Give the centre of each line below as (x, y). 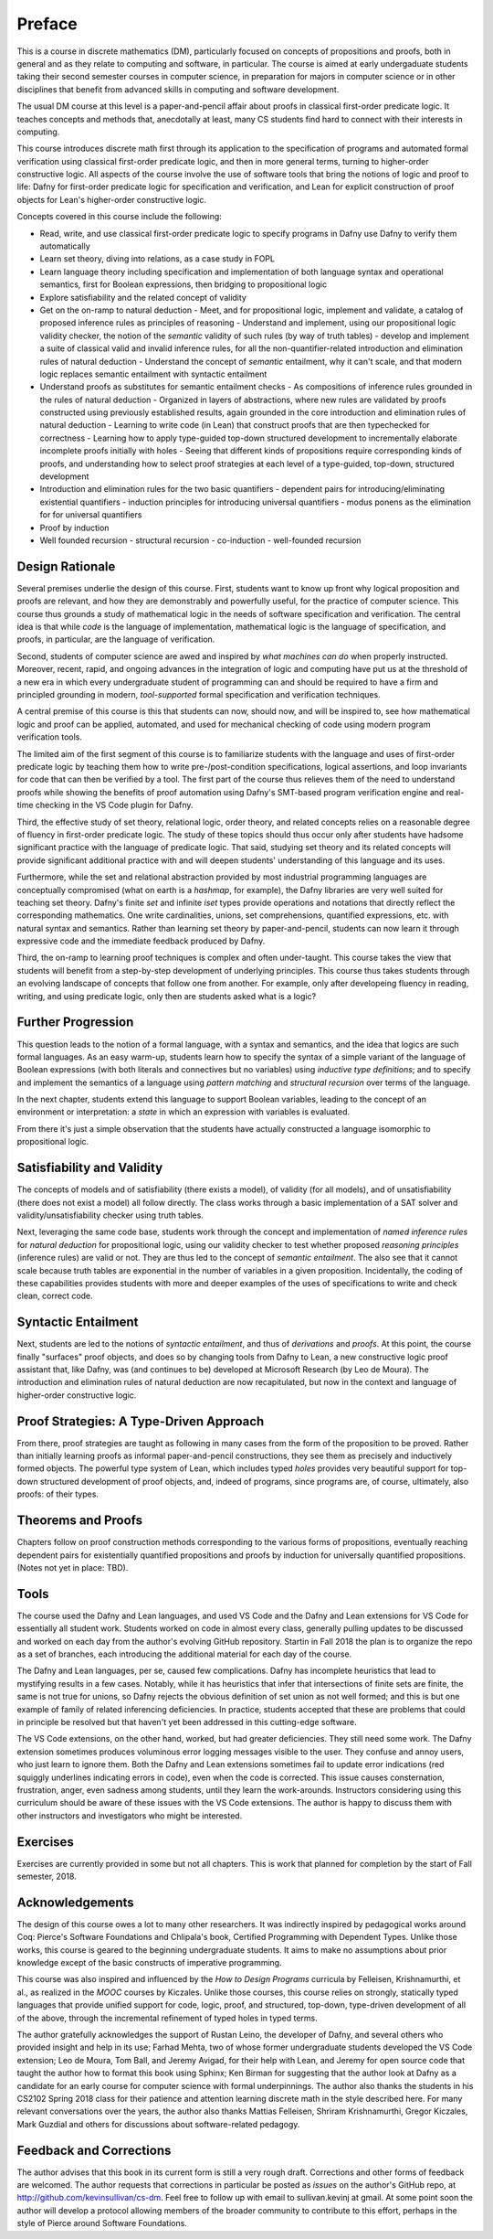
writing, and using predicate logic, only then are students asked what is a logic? (167, 996)
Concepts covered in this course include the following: (120, 217)
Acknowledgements (75, 1902)
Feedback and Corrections (94, 2150)
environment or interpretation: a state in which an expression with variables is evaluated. (184, 1112)
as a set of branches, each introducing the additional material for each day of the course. (184, 1654)
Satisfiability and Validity (90, 1168)
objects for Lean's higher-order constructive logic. (112, 199)
